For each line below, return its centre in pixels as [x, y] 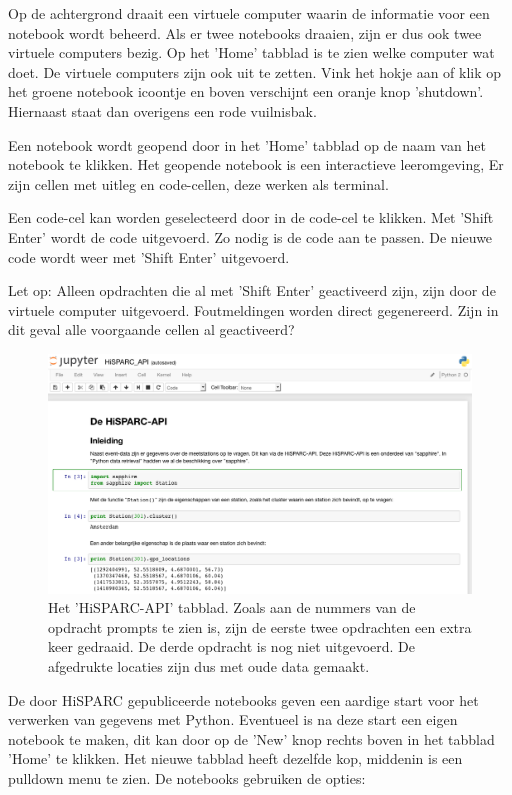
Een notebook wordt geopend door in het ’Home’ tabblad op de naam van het [247, 144]
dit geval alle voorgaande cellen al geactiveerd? [151, 329]
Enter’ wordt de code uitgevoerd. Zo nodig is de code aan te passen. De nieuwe [250, 236]
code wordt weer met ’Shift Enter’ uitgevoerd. [149, 256]
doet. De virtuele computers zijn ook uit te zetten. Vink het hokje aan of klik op [255, 71]
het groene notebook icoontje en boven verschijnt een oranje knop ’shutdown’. [246, 91]
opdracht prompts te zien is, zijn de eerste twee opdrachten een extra [260, 626]
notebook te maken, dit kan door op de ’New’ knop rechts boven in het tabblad [251, 738]
